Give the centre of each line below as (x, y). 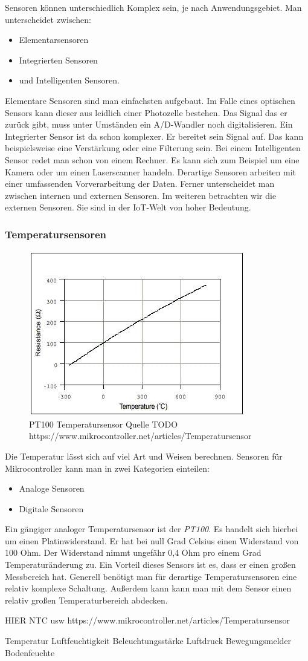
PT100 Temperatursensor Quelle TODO (104, 424)
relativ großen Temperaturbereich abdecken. (86, 600)
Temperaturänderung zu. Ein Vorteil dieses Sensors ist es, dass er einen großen (150, 565)
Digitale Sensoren (51, 508)
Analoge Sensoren (52, 488)
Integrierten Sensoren (58, 60)
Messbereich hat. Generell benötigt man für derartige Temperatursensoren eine (151, 576)
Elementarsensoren (54, 40)
